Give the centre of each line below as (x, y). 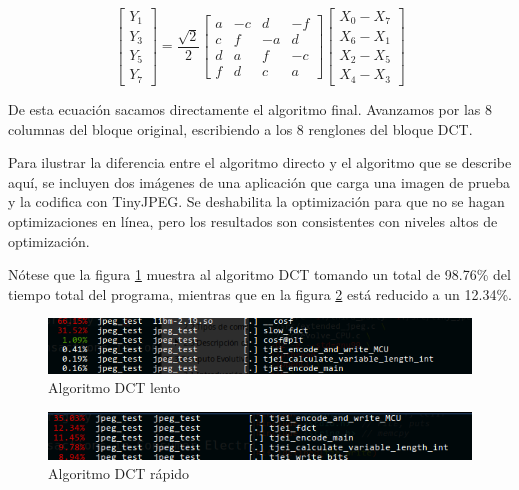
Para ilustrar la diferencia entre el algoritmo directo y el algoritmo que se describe (260, 162)
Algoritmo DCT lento (114, 387)
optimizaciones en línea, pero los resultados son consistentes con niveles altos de (253, 220)
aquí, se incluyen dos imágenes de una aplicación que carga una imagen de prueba (259, 181)
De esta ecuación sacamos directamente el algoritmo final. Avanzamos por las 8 (250, 108)
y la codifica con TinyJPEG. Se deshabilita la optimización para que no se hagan (256, 201)
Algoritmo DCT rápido (119, 473)
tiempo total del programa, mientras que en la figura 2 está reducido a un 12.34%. (260, 293)
